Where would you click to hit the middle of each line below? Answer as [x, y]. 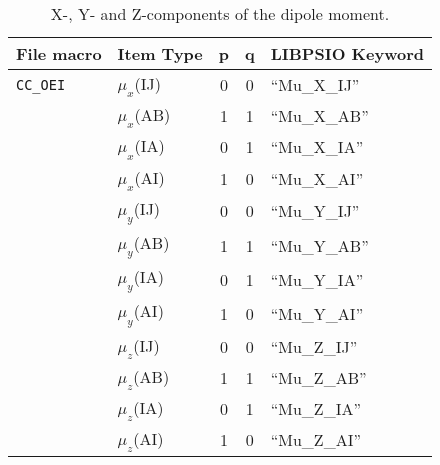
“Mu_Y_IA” [317, 279]
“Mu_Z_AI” [315, 440]
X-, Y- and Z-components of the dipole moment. [220, 13]
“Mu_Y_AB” [319, 245]
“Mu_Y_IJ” [315, 211]
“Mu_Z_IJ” [314, 346]
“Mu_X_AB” [319, 116]
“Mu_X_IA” [317, 147]
